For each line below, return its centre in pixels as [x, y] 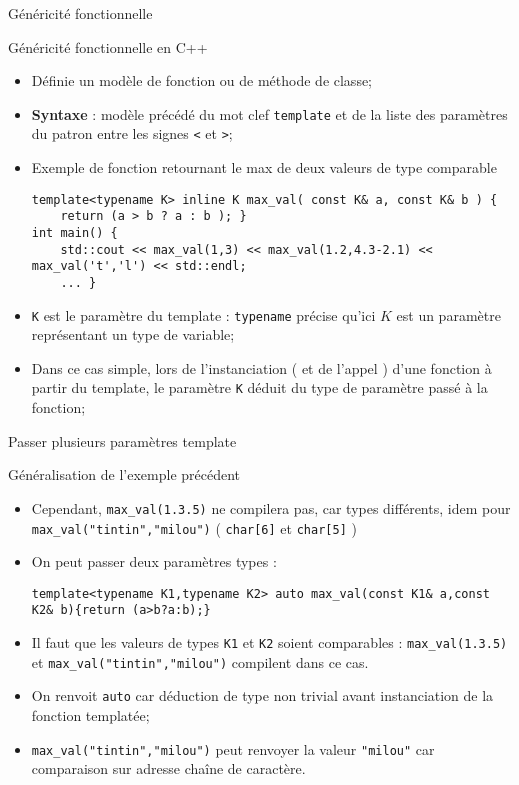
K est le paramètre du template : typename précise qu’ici [203, 314]
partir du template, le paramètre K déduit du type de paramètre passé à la [259, 387]
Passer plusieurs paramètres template [122, 440]
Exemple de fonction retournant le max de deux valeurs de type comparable [264, 167]
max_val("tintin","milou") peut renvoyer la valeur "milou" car [233, 748]
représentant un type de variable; [133, 334]
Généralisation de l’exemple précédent [124, 474]
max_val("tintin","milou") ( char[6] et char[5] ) [194, 527]
